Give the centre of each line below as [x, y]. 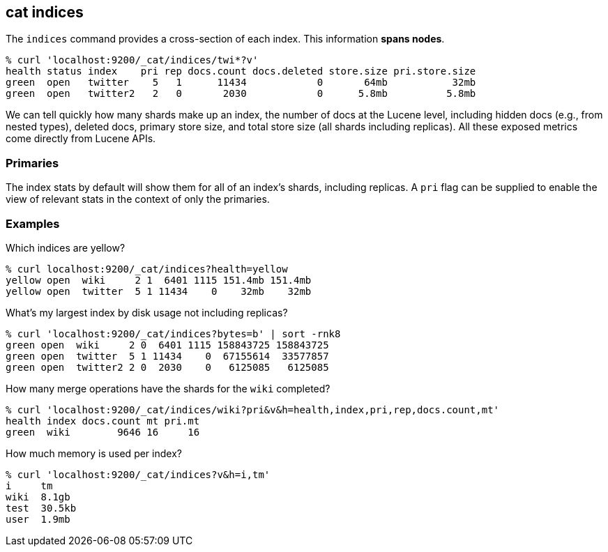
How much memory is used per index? [94, 453]
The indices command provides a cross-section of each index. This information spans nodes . [225, 39]
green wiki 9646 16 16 [103, 432]
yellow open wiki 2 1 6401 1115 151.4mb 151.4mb [159, 280]
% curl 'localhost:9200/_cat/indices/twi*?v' [132, 60]
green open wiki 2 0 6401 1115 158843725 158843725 [167, 345]
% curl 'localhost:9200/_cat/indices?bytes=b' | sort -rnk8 [173, 333]
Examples [33, 223]
